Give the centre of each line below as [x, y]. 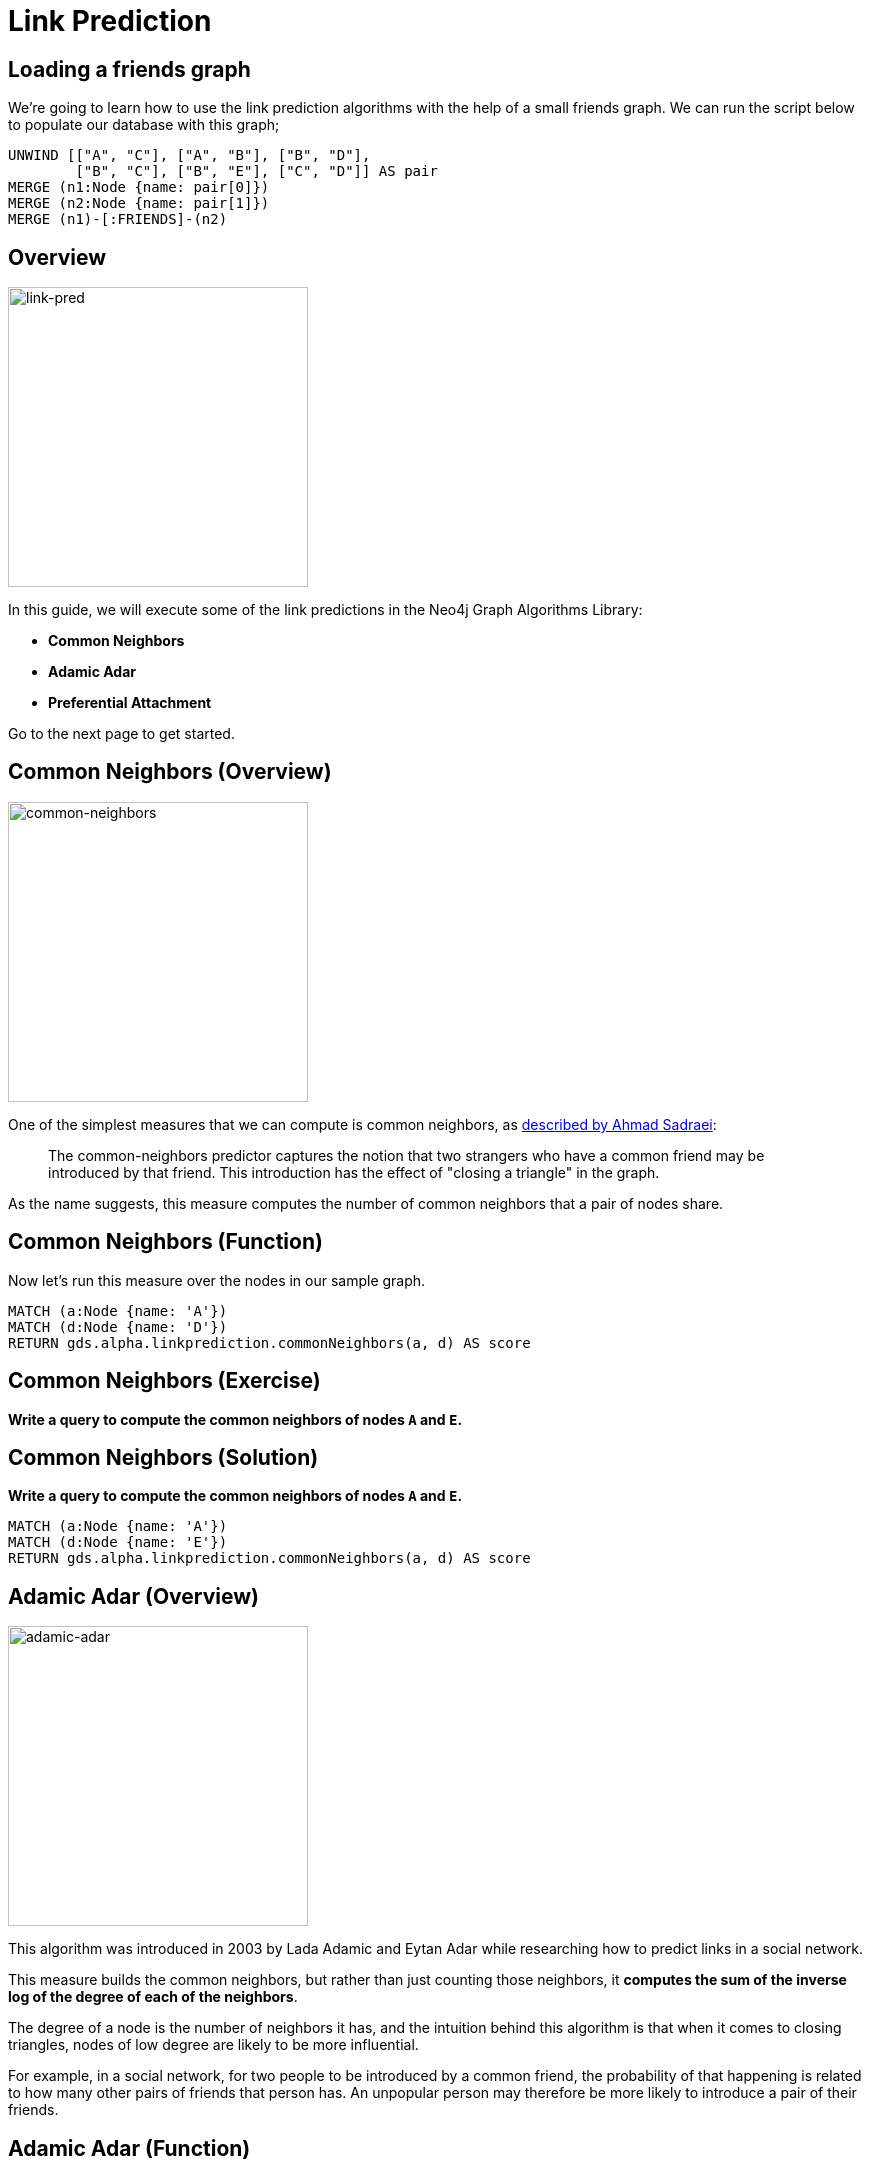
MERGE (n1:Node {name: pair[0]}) [139, 187]
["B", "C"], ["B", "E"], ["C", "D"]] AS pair [256, 171]
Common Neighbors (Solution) [163, 1457]
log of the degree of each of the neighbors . [153, 1997]
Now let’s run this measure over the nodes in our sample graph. [217, 1280]
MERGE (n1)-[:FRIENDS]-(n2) [118, 219]
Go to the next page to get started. [121, 734]
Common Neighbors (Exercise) [164, 1381]
